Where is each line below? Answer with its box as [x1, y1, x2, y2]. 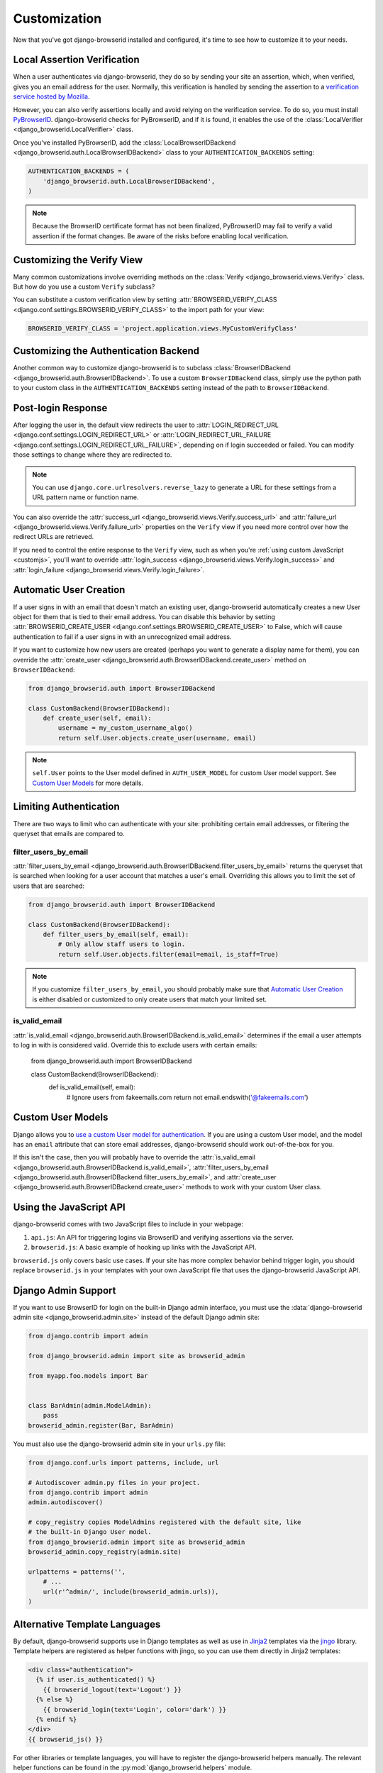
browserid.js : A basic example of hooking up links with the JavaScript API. [30, 1243, 257, 1252]
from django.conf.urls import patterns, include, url [28, 1458, 219, 1467]
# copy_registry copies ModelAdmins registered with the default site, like [28, 1518, 301, 1526]
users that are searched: [13, 882, 85, 890]
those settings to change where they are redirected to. [13, 450, 172, 459]
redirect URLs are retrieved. [13, 533, 94, 541]
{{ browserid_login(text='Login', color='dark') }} [43, 1706, 227, 1713]
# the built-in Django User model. [28, 1528, 152, 1536]
